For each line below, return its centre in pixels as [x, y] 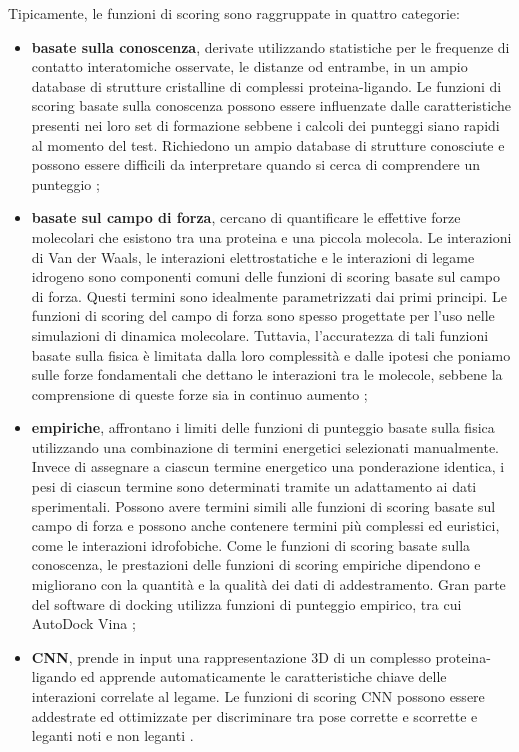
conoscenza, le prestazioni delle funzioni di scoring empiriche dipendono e [256, 564]
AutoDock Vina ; [83, 623]
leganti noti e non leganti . [112, 735]
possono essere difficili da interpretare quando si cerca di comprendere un [256, 164]
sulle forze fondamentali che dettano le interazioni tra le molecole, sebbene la [267, 374]
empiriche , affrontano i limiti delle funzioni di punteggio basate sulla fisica [263, 427]
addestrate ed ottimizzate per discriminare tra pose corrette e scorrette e [254, 715]
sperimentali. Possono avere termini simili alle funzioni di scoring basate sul [263, 505]
